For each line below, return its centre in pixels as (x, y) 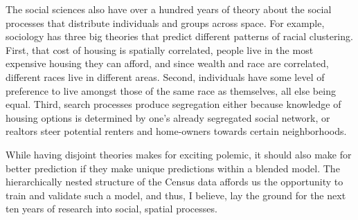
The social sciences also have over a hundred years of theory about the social (169, 9)
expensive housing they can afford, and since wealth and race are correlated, (167, 63)
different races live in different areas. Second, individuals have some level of (165, 76)
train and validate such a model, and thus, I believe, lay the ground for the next (176, 195)
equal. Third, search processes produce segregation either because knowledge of (173, 104)
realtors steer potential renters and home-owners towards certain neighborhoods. (176, 131)
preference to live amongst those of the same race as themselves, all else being (171, 90)
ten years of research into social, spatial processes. (111, 209)
